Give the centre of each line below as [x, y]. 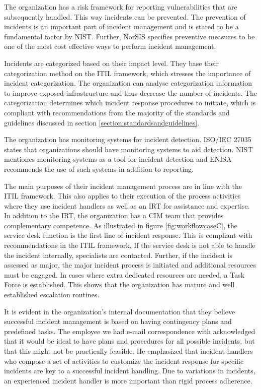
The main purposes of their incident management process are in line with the [123, 186]
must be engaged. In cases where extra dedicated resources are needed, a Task [124, 274]
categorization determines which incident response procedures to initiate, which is [130, 103]
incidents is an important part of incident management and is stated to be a [121, 26]
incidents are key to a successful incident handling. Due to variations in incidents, [130, 371]
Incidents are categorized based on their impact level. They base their [111, 63]
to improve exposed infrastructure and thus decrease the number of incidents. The [131, 92]
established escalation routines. [52, 295]
